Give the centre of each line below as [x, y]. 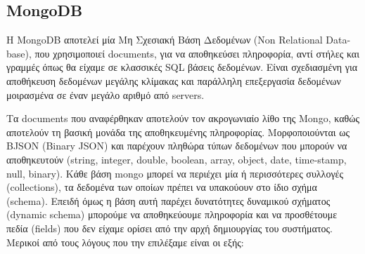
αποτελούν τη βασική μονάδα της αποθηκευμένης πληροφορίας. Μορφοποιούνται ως [178, 132]
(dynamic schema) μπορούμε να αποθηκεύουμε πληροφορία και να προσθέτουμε [172, 214]
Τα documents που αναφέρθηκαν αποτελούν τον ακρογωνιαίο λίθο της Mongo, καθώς [183, 118]
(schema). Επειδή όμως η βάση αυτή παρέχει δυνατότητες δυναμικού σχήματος [168, 200]
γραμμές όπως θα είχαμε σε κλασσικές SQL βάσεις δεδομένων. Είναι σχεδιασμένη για [182, 67]
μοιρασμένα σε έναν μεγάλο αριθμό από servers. [105, 94]
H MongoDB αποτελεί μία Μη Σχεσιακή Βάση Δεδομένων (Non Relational [165, 40]
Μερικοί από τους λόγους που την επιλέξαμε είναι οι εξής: [125, 242]
